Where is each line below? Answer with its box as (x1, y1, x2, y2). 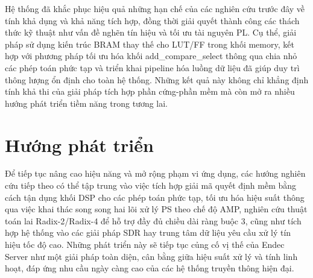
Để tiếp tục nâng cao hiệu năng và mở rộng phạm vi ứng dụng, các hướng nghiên (5, 167, 306, 180)
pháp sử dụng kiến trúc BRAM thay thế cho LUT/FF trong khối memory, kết (5, 37, 294, 50)
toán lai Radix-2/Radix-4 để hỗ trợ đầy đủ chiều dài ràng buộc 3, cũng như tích (5, 214, 302, 227)
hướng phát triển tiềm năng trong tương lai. (5, 96, 168, 109)
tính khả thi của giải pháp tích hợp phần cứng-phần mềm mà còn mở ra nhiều (5, 85, 295, 98)
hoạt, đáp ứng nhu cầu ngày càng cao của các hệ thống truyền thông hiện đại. (5, 262, 294, 274)
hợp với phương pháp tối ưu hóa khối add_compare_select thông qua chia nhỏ (5, 49, 297, 62)
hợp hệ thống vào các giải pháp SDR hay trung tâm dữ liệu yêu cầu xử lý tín (5, 226, 291, 239)
